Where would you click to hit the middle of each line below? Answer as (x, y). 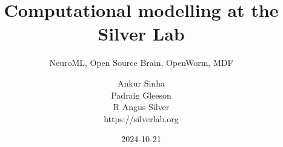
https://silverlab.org (141, 118)
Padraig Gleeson (141, 95)
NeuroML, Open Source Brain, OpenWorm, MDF (141, 63)
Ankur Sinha (141, 83)
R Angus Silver (141, 107)
